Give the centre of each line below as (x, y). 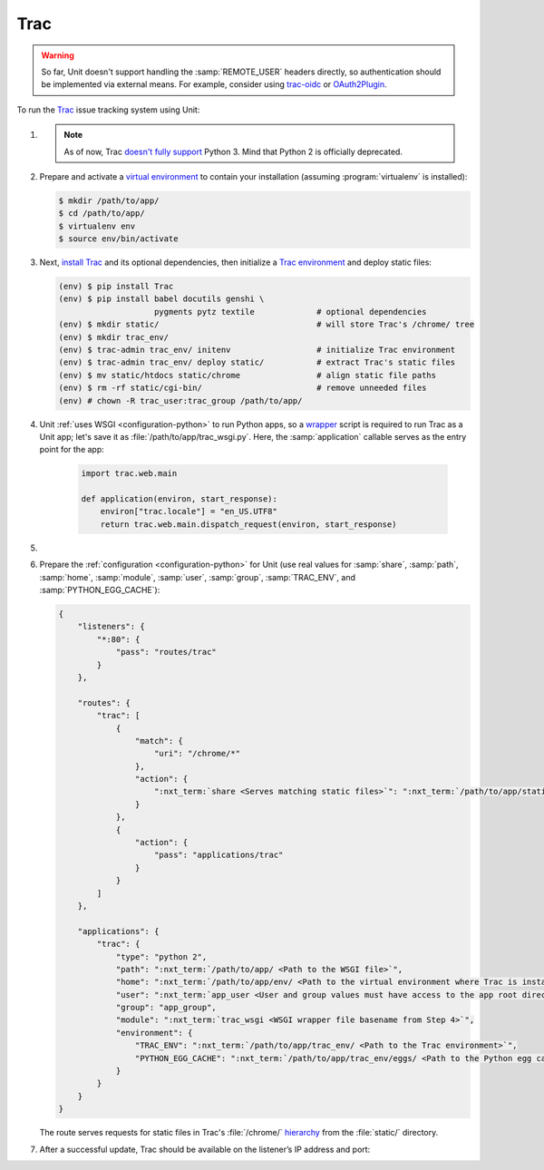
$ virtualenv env (97, 226)
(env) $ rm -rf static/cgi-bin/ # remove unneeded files (243, 388)
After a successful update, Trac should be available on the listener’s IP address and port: (205, 1149)
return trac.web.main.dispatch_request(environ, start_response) (248, 524)
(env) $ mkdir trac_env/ (114, 337)
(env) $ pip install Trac (116, 287)
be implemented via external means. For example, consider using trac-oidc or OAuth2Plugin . (214, 84)
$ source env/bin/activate (118, 239)
